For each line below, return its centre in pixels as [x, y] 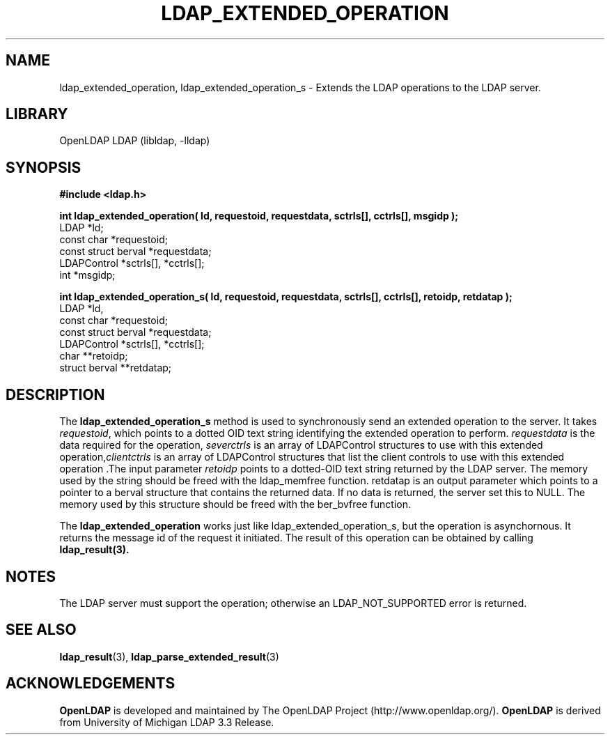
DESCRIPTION [55, 394]
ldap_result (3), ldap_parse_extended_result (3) [169, 656]
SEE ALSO [41, 630]
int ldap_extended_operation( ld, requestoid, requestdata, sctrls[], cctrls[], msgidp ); [259, 216]
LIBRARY [37, 114]
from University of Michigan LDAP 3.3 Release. [167, 722]
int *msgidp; [87, 275]
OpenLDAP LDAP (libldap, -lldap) [135, 141]
